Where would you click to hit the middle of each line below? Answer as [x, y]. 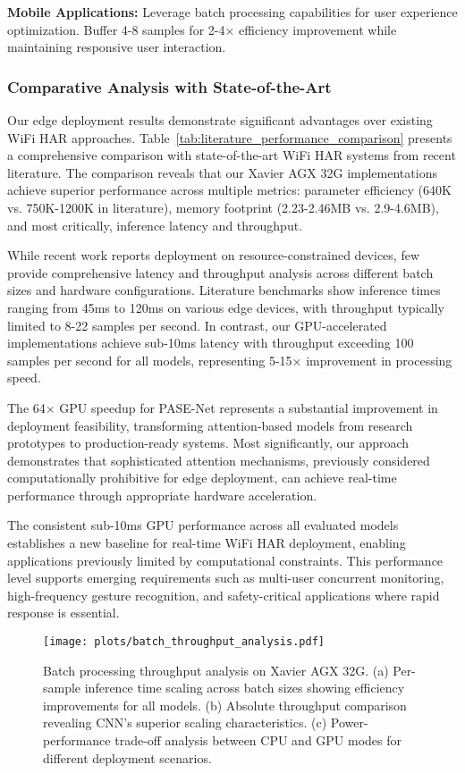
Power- [349, 723]
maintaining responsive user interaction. [117, 47]
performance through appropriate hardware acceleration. [162, 495]
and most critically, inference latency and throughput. [155, 225]
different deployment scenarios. [127, 757]
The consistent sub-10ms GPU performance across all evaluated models [203, 525]
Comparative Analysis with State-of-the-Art [169, 86]
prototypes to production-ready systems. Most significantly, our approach [208, 443]
